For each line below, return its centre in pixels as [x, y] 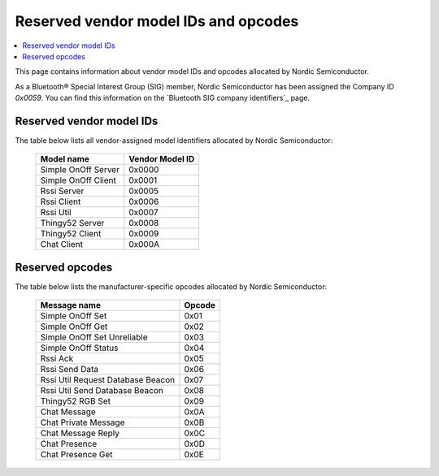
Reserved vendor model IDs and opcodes [157, 21]
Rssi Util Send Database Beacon [102, 391]
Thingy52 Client [71, 234]
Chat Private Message [83, 422]
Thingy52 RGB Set [76, 401]
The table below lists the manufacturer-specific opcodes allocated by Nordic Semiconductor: [171, 286]
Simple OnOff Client [78, 180]
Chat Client [62, 244]
